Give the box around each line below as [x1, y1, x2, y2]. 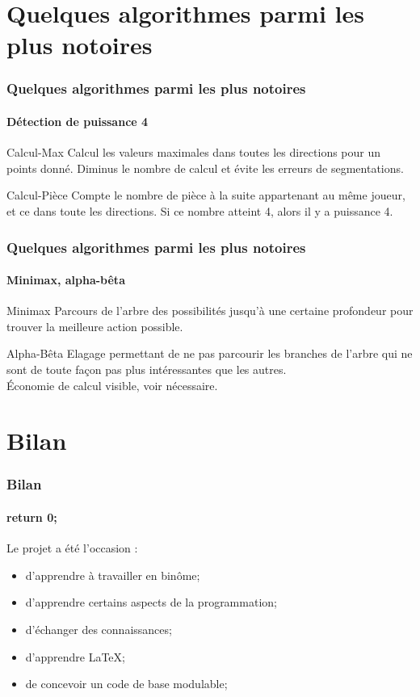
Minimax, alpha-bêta [6, 271, 125, 288]
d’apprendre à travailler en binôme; [25, 566, 200, 583]
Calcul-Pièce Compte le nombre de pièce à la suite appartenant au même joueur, [6, 187, 405, 204]
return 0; [6, 509, 57, 525]
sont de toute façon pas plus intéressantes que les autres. [6, 361, 287, 377]
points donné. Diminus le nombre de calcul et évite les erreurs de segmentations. [6, 159, 404, 176]
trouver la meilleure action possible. [6, 317, 183, 334]
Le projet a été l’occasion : [6, 540, 138, 556]
